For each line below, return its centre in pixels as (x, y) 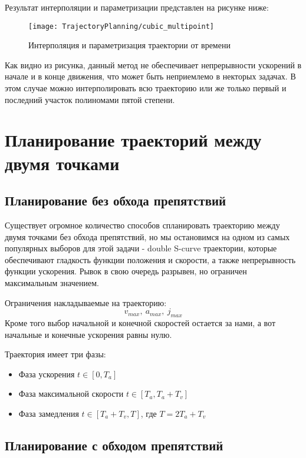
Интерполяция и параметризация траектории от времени (129, 45)
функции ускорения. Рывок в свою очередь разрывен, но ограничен (126, 271)
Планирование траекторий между (133, 140)
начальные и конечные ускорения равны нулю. (88, 334)
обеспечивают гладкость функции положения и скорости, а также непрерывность (150, 259)
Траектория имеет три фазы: (55, 354)
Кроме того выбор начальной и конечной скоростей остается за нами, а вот (140, 322)
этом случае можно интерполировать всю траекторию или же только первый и (146, 88)
